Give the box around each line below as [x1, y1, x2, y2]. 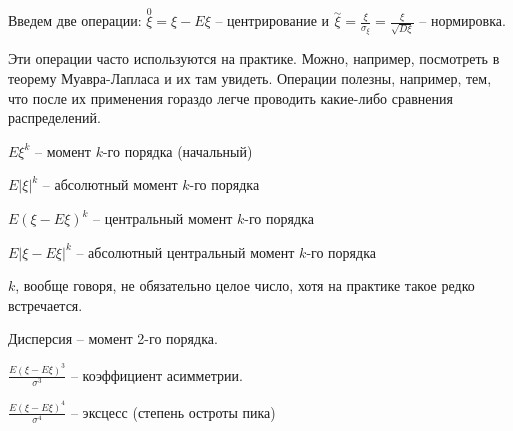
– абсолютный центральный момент [76, 241, 295, 262]
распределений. [8, 107, 101, 128]
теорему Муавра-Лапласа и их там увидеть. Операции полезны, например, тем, [8, 68, 492, 89]
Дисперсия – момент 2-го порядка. [8, 328, 218, 349]
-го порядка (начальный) [102, 140, 253, 161]
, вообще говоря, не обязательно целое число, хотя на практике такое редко [15, 275, 475, 296]
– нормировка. [419, 10, 506, 31]
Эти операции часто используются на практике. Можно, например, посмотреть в [8, 48, 500, 69]
